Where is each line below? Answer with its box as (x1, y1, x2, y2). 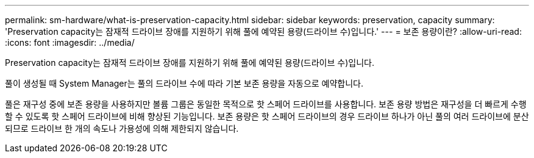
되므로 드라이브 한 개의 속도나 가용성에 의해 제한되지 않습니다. (5, 123, 239, 134)
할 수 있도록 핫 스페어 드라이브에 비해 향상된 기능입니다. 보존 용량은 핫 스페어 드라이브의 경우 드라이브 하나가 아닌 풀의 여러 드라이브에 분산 (5, 111, 529, 121)
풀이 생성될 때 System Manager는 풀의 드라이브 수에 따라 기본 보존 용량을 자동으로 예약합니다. (5, 78, 364, 88)
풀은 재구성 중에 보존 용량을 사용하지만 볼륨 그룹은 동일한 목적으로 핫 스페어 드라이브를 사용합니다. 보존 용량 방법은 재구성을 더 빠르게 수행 (5, 99, 527, 109)
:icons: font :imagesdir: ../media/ (5, 37, 135, 48)
